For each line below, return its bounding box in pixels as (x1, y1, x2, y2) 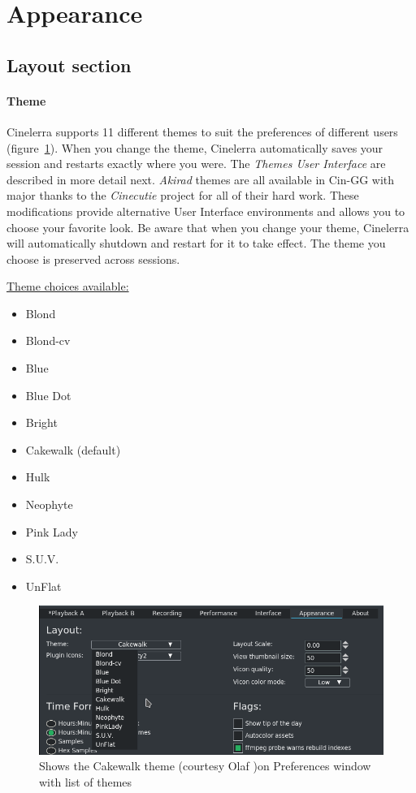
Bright (25, 414, 58, 431)
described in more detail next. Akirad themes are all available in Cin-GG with (6, 170, 395, 187)
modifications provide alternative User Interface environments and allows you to (6, 202, 405, 219)
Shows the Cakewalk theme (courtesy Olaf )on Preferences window (39, 757, 371, 774)
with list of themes (39, 774, 132, 791)
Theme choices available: (6, 278, 129, 295)
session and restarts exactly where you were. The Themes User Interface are (6, 155, 386, 172)
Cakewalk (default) (25, 441, 121, 458)
